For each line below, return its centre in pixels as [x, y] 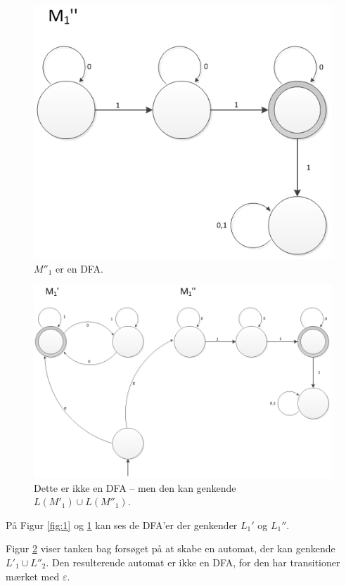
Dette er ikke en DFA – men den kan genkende [135, 487]
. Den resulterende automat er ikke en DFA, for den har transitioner [193, 562]
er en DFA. [79, 268]
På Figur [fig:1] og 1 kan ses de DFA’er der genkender [122, 525]
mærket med [33, 576]
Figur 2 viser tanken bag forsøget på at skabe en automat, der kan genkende [171, 548]
